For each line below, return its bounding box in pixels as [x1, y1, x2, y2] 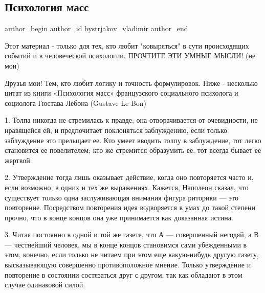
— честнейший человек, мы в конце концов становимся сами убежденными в [5, 239, 247, 250]
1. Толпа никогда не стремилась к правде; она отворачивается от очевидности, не [5, 115, 258, 125]
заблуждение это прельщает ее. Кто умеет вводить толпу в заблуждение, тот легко [5, 134, 261, 145]
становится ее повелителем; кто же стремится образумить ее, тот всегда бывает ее [5, 145, 261, 155]
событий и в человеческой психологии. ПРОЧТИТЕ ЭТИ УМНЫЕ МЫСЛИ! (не [5, 50, 256, 61]
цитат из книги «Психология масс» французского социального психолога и [5, 87, 238, 98]
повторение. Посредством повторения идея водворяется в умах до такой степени [5, 202, 256, 213]
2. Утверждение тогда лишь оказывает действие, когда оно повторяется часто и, [5, 172, 254, 183]
